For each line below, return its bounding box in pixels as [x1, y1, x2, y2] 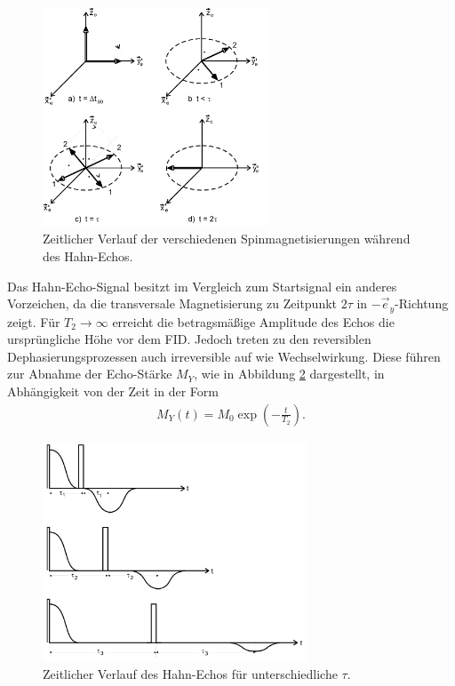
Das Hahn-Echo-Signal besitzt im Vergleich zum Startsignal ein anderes [7, 276, 397, 295]
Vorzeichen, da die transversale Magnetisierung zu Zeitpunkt [7, 294, 338, 313]
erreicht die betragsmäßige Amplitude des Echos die [112, 312, 395, 331]
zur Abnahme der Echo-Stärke [7, 364, 172, 383]
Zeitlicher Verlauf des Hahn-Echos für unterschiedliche [43, 664, 338, 682]
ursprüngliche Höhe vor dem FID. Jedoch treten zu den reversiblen [7, 330, 371, 348]
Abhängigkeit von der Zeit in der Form [7, 381, 219, 400]
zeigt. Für [7, 312, 60, 331]
